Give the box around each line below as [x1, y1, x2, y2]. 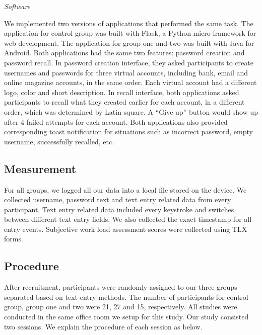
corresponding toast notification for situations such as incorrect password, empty [4, 126, 253, 137]
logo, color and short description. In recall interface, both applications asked [4, 87, 239, 97]
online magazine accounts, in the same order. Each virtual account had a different [4, 77, 257, 88]
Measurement [4, 160, 77, 176]
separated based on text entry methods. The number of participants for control [4, 291, 248, 302]
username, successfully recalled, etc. [4, 136, 114, 146]
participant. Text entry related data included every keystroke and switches [4, 204, 234, 214]
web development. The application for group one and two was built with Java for [4, 37, 254, 48]
